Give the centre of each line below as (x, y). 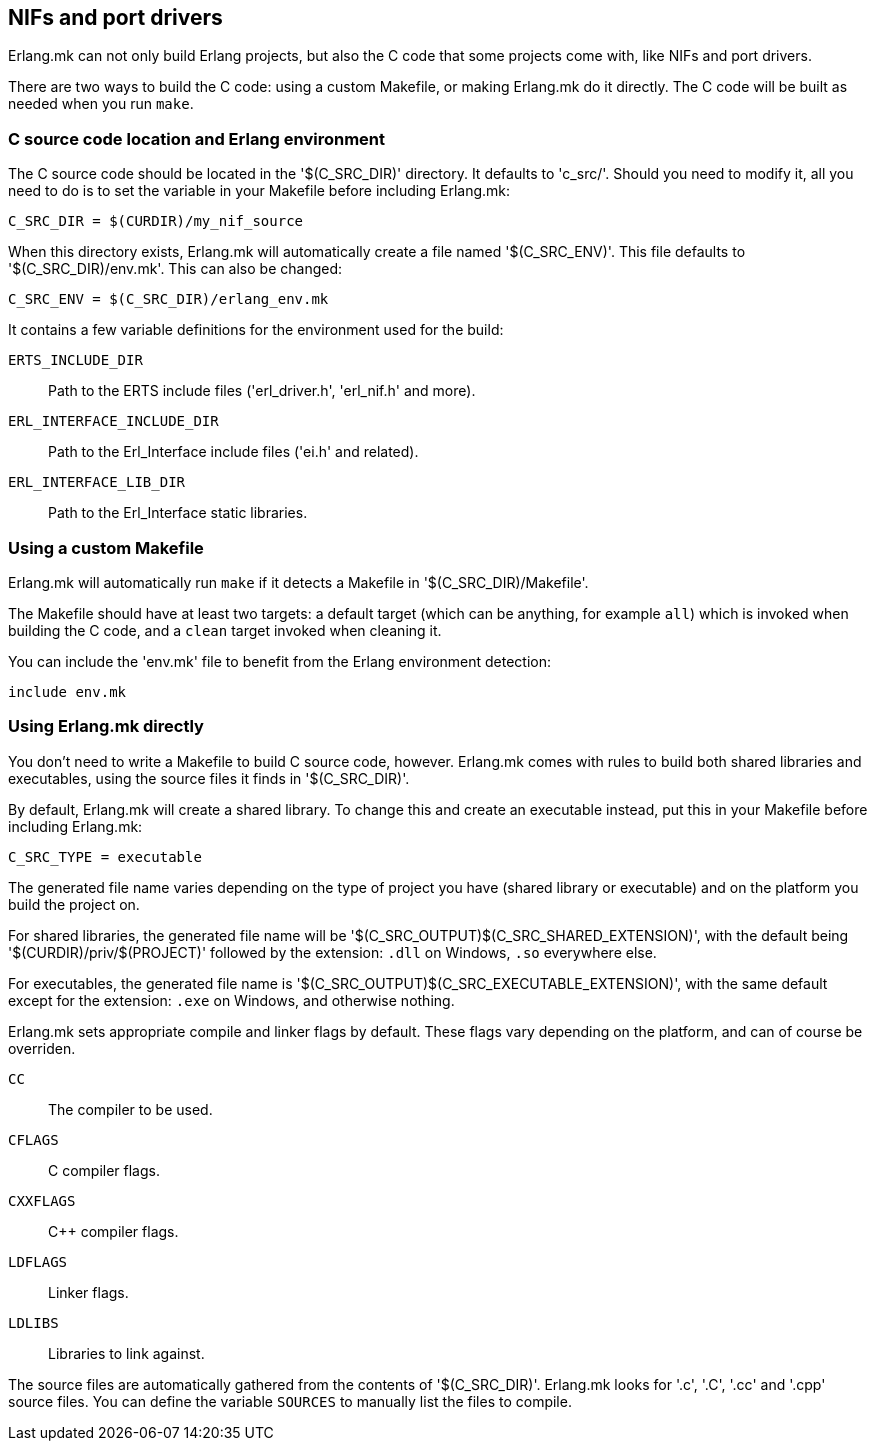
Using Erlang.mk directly (106, 726)
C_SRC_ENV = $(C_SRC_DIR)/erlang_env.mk (168, 299)
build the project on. (74, 904)
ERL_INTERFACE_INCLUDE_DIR (113, 421)
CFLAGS (33, 1139)
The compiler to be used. (130, 1109)
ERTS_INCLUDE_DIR (75, 360)
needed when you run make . (101, 104)
